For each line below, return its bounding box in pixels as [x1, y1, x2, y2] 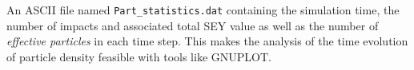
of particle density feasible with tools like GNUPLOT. [6, 48, 271, 64]
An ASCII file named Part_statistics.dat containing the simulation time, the [6, 2, 400, 17]
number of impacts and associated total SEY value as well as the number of [6, 17, 379, 33]
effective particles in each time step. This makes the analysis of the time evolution [6, 33, 408, 49]
